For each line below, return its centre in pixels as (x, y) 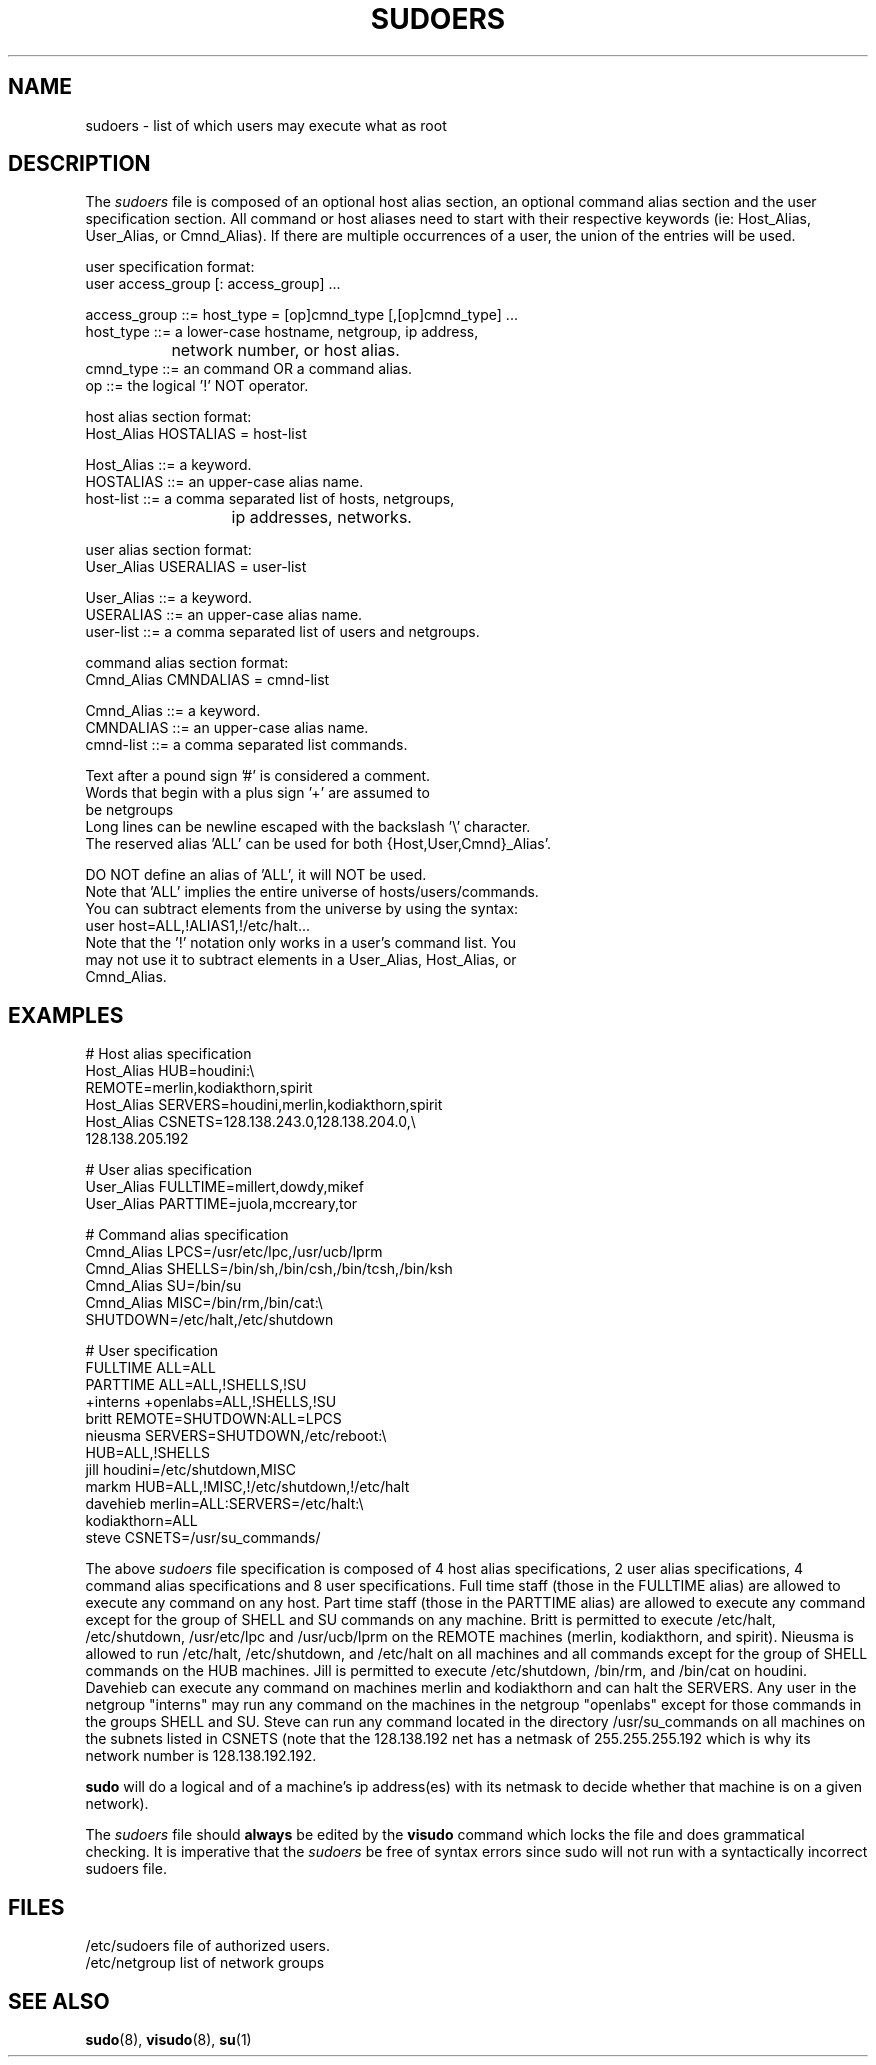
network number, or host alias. (285, 350)
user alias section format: (168, 550)
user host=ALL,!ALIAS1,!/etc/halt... (198, 926)
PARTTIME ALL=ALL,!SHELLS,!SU (196, 1385)
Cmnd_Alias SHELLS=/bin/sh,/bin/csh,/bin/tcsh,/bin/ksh (269, 1269)
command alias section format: (187, 663)
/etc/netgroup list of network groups (205, 1963)
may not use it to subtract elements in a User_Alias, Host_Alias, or (301, 960)
